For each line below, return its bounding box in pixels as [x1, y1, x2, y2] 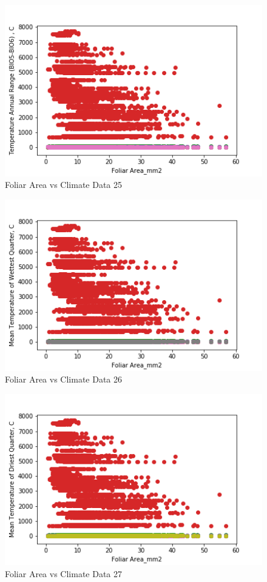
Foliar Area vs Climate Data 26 [5, 373, 123, 386]
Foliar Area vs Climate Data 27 [5, 567, 123, 580]
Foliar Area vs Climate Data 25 [5, 178, 123, 191]
